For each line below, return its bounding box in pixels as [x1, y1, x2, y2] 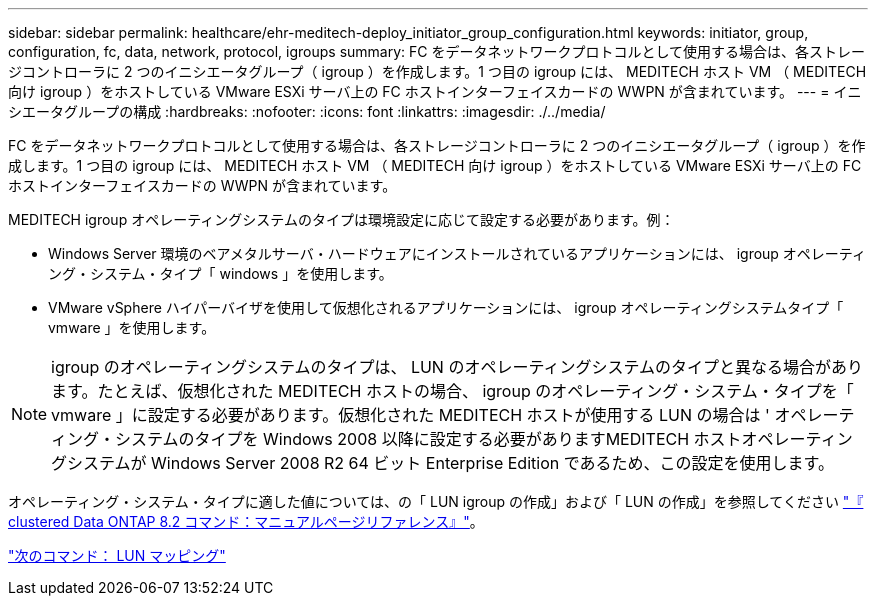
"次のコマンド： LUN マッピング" [8, 547, 226, 564]
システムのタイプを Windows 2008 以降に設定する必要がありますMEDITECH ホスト [115, 429, 742, 449]
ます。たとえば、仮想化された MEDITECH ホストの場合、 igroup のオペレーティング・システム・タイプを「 [51, 381, 854, 401]
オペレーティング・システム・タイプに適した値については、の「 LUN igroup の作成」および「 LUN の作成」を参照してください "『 [8, 493, 864, 510]
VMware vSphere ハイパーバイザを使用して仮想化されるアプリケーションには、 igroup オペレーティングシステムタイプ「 [48, 299, 844, 316]
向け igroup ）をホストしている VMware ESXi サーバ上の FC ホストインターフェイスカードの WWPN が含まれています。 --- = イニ [8, 83, 862, 100]
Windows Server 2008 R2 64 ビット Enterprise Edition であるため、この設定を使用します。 [151, 453, 834, 473]
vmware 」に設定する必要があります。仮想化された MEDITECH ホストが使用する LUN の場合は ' [51, 405, 770, 425]
